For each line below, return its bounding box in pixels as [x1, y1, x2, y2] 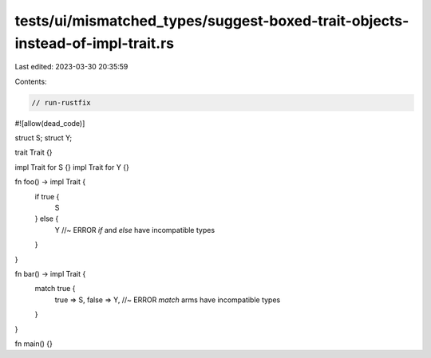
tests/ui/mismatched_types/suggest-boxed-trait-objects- [14, 12, 409, 30]
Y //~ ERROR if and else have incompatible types [54, 225, 215, 234]
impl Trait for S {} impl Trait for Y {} [14, 162, 129, 171]
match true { [34, 284, 76, 293]
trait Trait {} [14, 148, 53, 157]
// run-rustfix [31, 98, 91, 107]
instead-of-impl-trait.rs [14, 34, 175, 52]
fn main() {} [14, 339, 53, 348]
